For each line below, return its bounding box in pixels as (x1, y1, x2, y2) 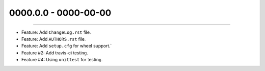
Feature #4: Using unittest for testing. (21, 57, 103, 63)
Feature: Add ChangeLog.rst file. (21, 29, 91, 35)
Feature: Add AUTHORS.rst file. (21, 36, 86, 42)
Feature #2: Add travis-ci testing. (21, 49, 88, 56)
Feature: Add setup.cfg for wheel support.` (21, 43, 112, 49)
